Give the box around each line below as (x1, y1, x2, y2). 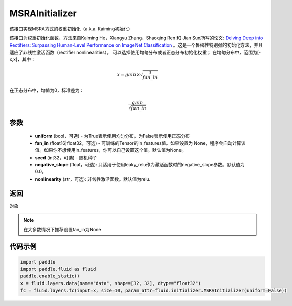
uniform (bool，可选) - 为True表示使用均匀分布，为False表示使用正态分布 (35, 133, 190, 139)
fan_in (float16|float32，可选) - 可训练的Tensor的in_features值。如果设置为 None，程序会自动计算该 (35, 140, 246, 146)
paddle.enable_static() (20, 273, 80, 279)
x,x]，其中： (9, 56, 36, 62)
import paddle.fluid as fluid (20, 266, 96, 272)
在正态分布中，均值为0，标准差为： (9, 87, 84, 93)
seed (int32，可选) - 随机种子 (35, 154, 97, 161)
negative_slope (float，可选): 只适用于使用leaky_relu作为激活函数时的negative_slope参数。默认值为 (35, 162, 245, 168)
